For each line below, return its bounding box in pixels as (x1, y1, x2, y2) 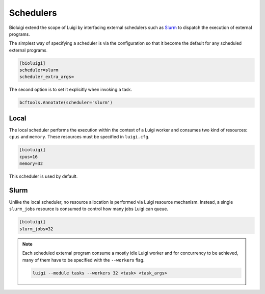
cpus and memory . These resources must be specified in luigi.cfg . (9, 134, 150, 140)
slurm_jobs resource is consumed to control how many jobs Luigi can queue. (9, 206, 169, 212)
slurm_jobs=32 (19, 226, 53, 232)
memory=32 (19, 161, 43, 166)
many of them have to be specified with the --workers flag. (22, 257, 145, 263)
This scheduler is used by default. (9, 173, 78, 179)
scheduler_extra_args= (19, 74, 74, 80)
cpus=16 (19, 154, 38, 160)
